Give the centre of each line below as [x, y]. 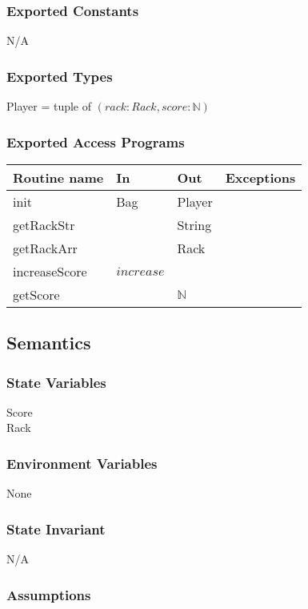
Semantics [49, 343]
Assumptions [49, 594]
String [194, 224]
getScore [36, 294]
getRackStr [44, 224]
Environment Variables [82, 463]
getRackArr [45, 248]
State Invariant [56, 528]
